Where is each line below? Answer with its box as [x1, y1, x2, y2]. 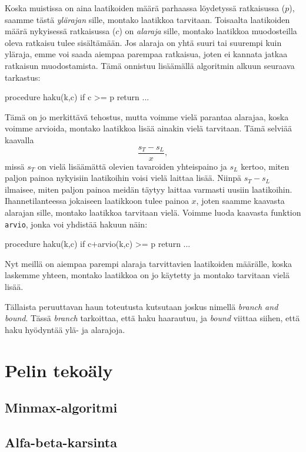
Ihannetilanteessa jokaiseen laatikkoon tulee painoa [5, 194, 189, 207]
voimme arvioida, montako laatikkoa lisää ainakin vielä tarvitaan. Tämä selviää [5, 122, 292, 134]
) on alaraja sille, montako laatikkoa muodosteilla [119, 25, 297, 37]
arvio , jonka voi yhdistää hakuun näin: [5, 217, 148, 230]
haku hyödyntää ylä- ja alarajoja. [5, 323, 125, 335]
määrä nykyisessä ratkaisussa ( [5, 25, 116, 37]
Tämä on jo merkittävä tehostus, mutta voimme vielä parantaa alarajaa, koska [5, 110, 289, 123]
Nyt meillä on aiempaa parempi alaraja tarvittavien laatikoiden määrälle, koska [5, 257, 292, 269]
